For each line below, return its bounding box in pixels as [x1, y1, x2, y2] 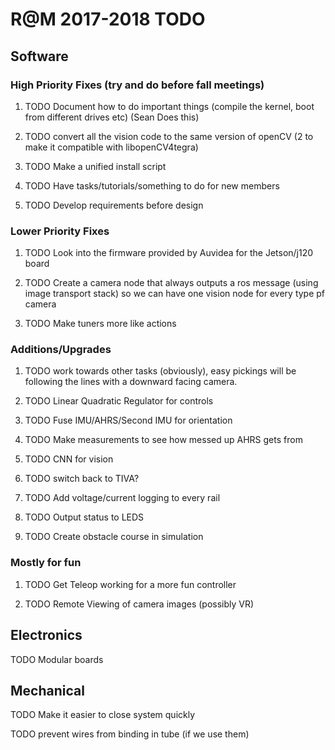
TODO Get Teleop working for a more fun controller [24, 578, 237, 590]
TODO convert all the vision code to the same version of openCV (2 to [24, 130, 314, 142]
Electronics [10, 627, 83, 644]
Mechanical [10, 682, 85, 699]
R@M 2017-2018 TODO [10, 8, 206, 31]
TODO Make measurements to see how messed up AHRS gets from [24, 434, 303, 446]
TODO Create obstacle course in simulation [24, 531, 204, 543]
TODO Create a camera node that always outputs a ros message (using [24, 277, 319, 289]
